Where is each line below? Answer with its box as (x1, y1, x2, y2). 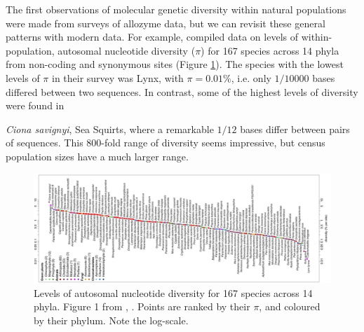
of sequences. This (6, 135, 83, 150)
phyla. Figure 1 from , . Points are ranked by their (34, 299, 250, 314)
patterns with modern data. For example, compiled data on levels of (6, 29, 298, 44)
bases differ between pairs (240, 121, 350, 136)
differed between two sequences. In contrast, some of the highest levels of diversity (6, 84, 358, 99)
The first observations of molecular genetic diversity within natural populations (6, 2, 346, 16)
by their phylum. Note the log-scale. (34, 312, 189, 327)
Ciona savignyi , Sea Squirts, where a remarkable (6, 121, 214, 136)
